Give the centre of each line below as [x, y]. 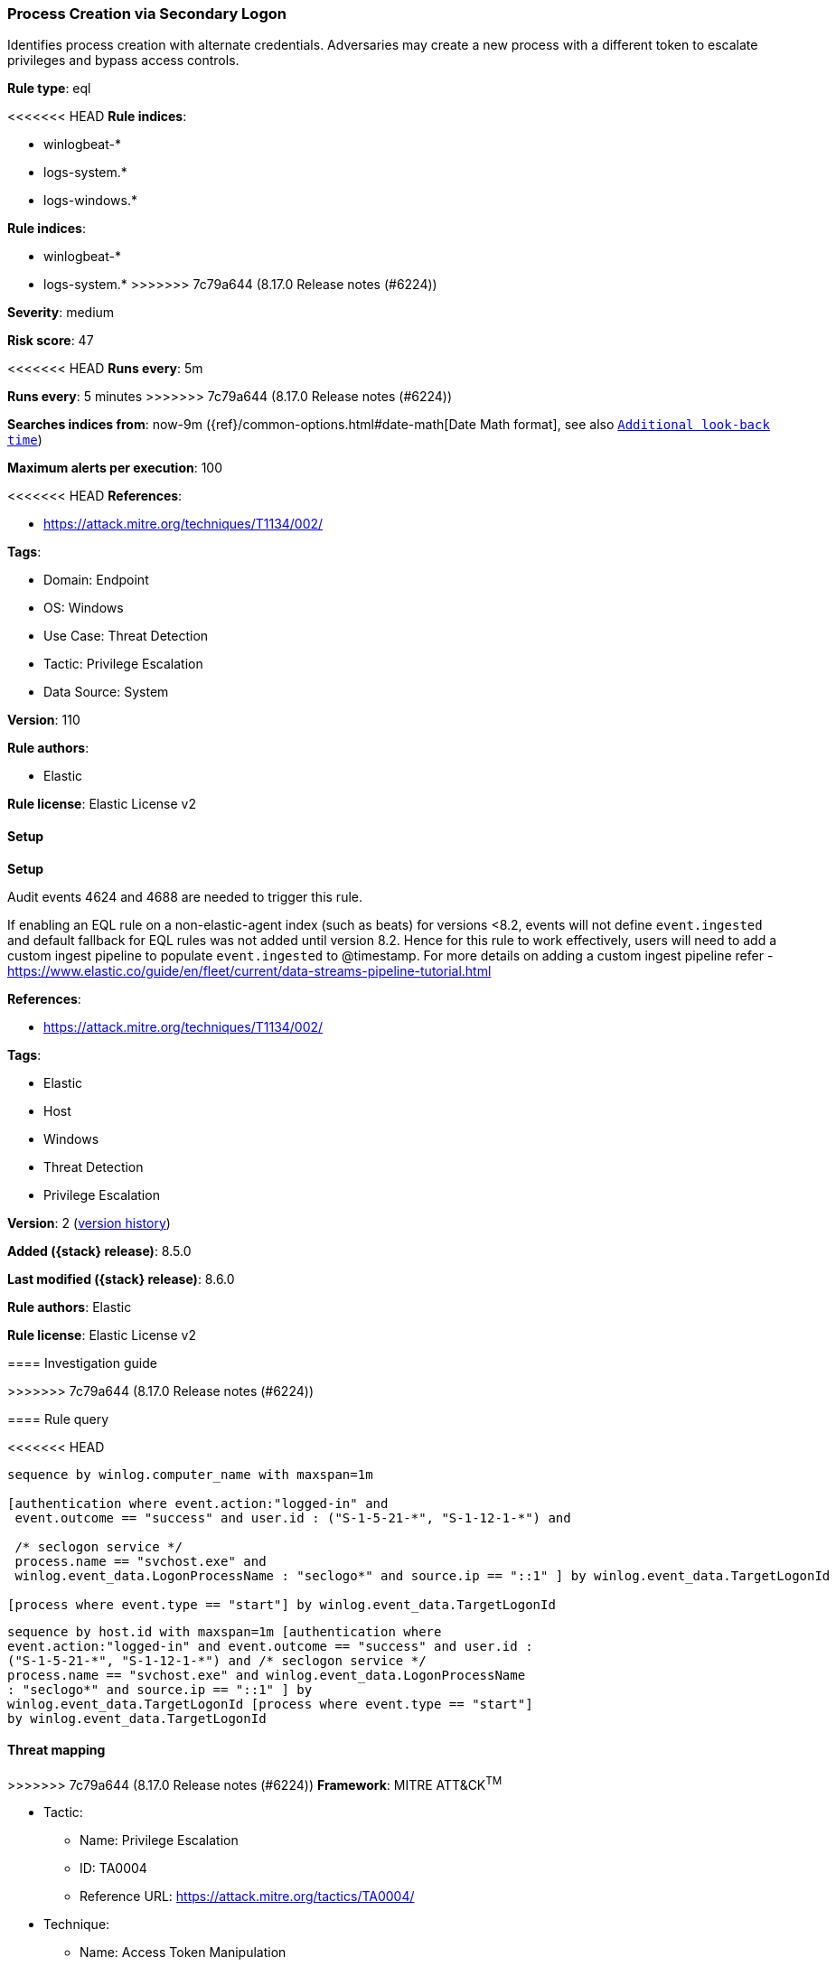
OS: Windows [84, 608]
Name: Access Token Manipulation [183, 1953]
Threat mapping [56, 1750]
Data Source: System [106, 692]
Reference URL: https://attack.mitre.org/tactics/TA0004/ [247, 1897]
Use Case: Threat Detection [126, 636]
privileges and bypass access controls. [123, 61]
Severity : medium [61, 313]
